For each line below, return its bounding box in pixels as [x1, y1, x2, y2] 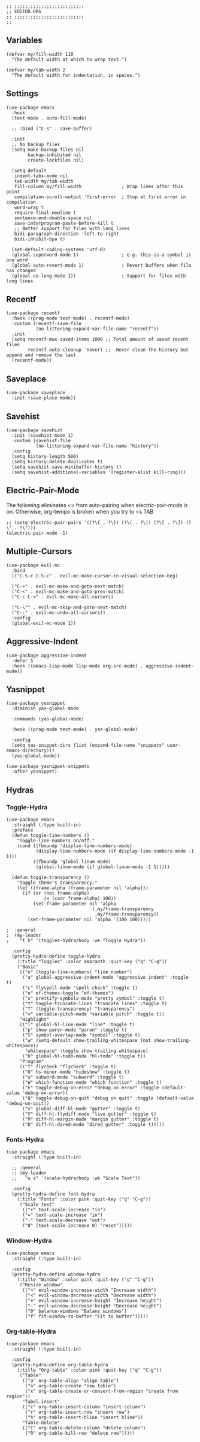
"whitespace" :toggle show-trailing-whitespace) [25, 1048, 149, 1054]
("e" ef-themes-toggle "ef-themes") [22, 990, 114, 996]
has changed [6, 267, 36, 273]
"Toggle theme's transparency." [17, 880, 98, 886]
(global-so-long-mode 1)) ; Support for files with [11, 273, 186, 279]
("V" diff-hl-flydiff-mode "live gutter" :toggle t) [22, 1111, 157, 1117]
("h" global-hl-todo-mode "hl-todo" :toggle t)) [22, 1053, 146, 1059]
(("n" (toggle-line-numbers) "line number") [19, 969, 133, 975]
